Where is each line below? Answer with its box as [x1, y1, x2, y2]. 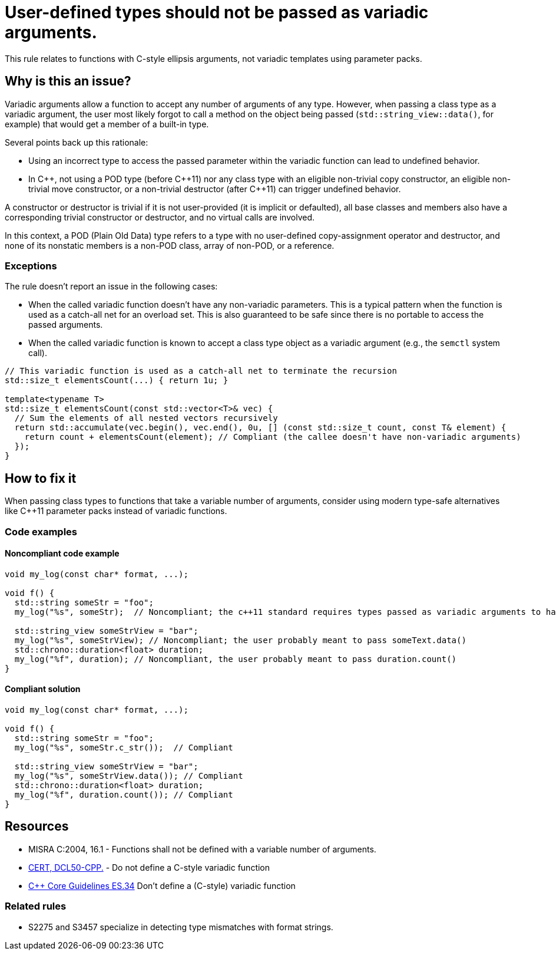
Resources [5, 819, 69, 834]
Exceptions [5, 259, 57, 272]
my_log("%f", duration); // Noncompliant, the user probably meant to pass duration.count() [14, 654, 457, 664]
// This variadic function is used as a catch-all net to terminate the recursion [5, 366, 397, 376]
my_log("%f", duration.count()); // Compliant [14, 790, 233, 799]
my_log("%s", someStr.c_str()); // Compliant [14, 743, 233, 752]
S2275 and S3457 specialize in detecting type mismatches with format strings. [28, 921, 333, 932]
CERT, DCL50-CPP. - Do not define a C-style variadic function [28, 862, 270, 872]
